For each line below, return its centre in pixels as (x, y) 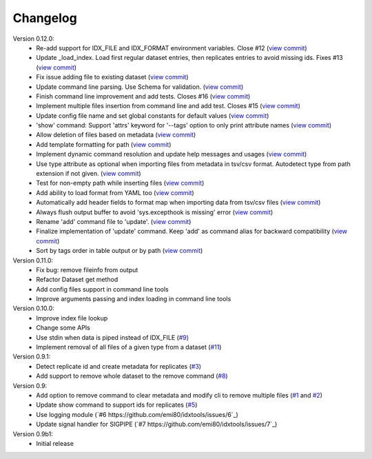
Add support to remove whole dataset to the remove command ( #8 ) (132, 376)
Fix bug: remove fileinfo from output (87, 269)
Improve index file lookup (72, 318)
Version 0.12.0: (33, 39)
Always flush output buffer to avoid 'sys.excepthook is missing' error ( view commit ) (155, 212)
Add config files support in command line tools (102, 289)
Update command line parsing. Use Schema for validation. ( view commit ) (140, 87)
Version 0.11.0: (33, 260)
